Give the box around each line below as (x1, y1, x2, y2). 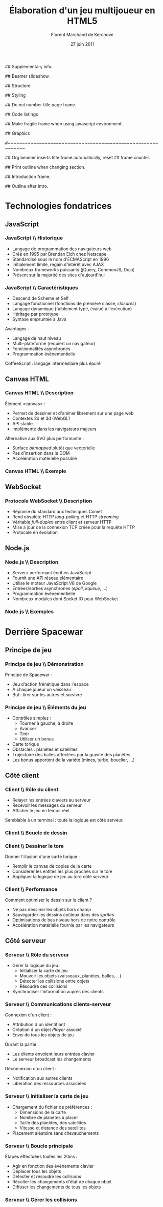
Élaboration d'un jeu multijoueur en (9, 5, 156, 16)
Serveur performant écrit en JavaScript (12, 570, 92, 576)
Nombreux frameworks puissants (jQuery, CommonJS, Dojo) (12, 266, 135, 272)
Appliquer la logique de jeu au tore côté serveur (12, 874, 109, 880)
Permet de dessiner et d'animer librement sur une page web (12, 410, 134, 416)
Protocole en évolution (12, 530, 58, 535)
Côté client (5, 771, 39, 779)
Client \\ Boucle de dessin (5, 829, 68, 836)
